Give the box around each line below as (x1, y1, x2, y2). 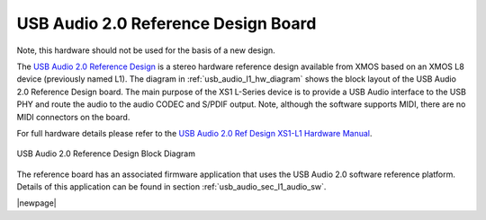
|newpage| (16, 198, 58, 208)
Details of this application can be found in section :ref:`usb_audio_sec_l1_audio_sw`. (16, 181, 327, 192)
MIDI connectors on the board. (16, 111, 130, 122)
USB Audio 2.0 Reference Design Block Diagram (16, 148, 195, 159)
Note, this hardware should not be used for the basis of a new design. (16, 45, 276, 56)
